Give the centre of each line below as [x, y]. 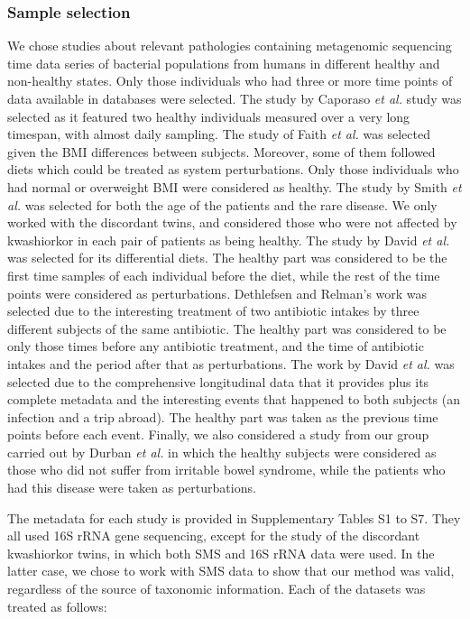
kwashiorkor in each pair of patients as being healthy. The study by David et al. [229, 240]
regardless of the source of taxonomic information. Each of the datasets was [217, 589]
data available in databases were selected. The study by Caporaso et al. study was [235, 98]
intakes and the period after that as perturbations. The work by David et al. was [231, 363]
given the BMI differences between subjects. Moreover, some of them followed [221, 151]
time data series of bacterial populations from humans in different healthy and [224, 63]
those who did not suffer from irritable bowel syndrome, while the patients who [226, 470]
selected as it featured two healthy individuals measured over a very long [209, 116]
